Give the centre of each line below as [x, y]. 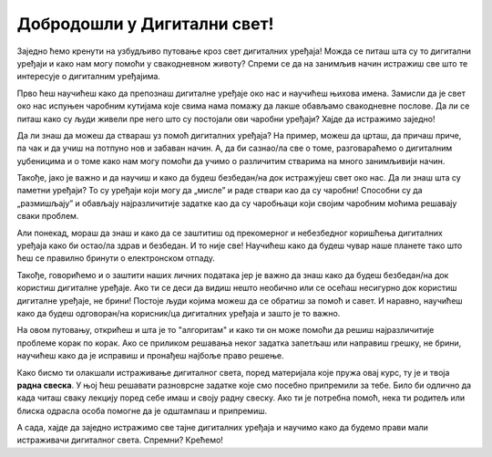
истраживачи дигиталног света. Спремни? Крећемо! [120, 440]
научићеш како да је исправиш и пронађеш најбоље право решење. [150, 356]
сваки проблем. [48, 216]
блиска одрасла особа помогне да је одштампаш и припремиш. [142, 410]
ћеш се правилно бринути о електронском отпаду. [116, 258]
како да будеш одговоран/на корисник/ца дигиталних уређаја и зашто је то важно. [179, 313]
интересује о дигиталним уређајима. [89, 77]
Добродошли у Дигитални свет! [145, 24]
